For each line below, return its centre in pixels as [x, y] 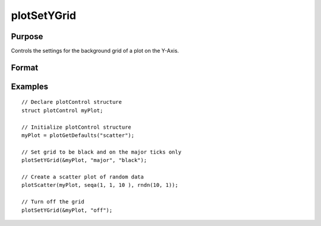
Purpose [27, 36]
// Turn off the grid [53, 202]
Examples [30, 86]
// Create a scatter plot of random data [83, 177]
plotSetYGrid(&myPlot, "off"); [67, 210]
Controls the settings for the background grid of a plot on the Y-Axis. [95, 51]
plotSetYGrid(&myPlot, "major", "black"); [84, 160]
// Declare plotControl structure [72, 102]
